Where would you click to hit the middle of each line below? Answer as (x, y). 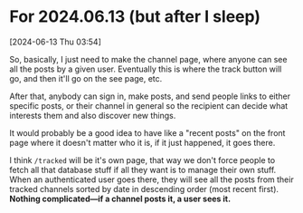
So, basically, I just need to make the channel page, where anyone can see (148, 59)
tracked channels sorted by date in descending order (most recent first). (144, 189)
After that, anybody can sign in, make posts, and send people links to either (150, 96)
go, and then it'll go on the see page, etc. (86, 78)
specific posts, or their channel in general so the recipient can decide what (149, 105)
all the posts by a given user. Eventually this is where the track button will (146, 69)
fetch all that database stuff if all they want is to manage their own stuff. (143, 169)
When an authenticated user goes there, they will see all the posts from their (151, 179)
